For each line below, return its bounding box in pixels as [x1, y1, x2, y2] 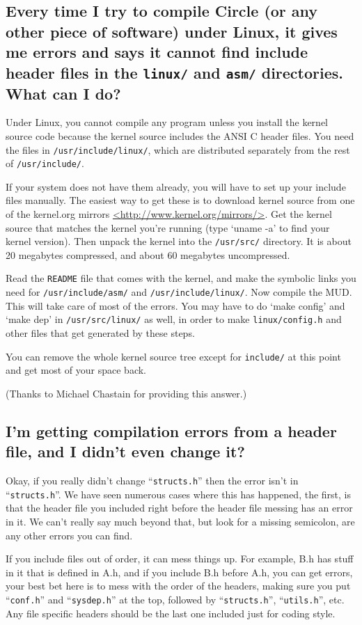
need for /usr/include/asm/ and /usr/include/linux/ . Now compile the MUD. [6, 285, 352, 299]
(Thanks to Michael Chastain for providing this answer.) [6, 386, 247, 400]
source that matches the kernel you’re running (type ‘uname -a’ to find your [6, 220, 330, 235]
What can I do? [6, 82, 121, 104]
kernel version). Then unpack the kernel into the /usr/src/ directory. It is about [6, 234, 352, 248]
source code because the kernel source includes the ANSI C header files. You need [6, 128, 354, 143]
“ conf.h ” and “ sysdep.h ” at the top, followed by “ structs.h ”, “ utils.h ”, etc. [6, 592, 345, 606]
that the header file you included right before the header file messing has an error [6, 500, 353, 515]
